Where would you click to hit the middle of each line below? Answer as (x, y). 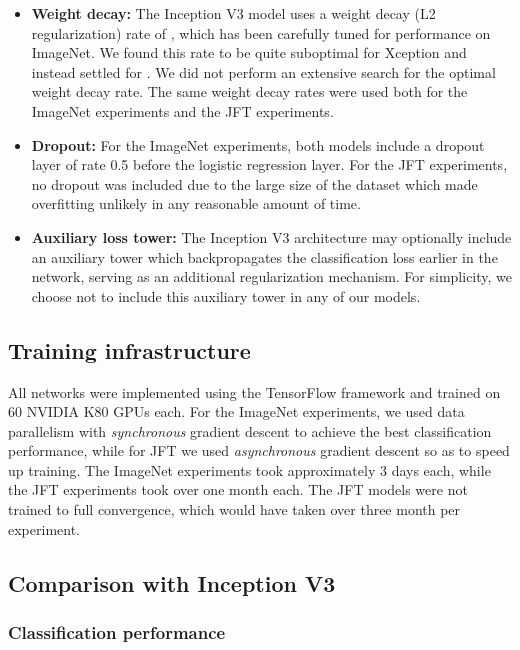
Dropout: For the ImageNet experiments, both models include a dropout (258, 144)
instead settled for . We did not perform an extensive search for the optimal (263, 71)
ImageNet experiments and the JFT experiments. (182, 110)
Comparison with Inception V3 (172, 582)
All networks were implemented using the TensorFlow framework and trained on (254, 391)
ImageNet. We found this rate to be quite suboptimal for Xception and (249, 52)
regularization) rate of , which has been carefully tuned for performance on (261, 32)
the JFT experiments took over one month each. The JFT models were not (238, 489)
